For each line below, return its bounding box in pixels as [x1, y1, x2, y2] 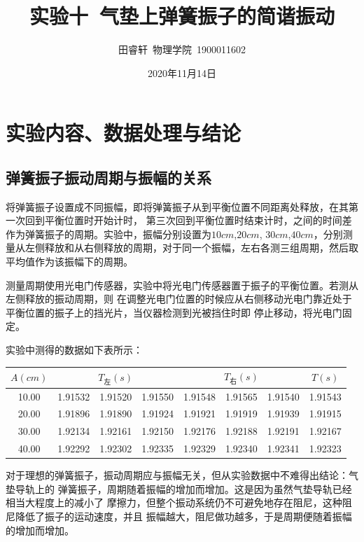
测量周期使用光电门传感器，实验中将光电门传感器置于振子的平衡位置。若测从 [6, 277, 358, 292]
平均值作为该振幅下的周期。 [6, 254, 133, 269]
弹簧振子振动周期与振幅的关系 [6, 166, 211, 188]
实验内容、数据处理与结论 [6, 118, 241, 147]
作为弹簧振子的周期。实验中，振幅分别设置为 [6, 226, 211, 241]
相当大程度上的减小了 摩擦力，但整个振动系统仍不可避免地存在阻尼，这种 [6, 495, 342, 510]
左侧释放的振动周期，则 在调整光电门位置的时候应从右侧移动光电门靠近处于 [6, 291, 352, 306]
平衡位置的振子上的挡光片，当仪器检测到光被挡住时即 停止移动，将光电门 [6, 305, 342, 319]
